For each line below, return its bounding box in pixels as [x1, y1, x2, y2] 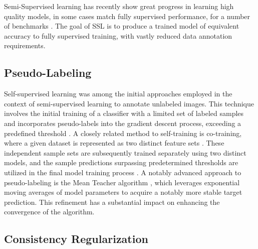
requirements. [4, 40, 46, 51]
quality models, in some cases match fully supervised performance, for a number [4, 11, 250, 21]
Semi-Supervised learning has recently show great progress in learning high [4, 1, 234, 11]
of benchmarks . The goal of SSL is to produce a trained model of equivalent [4, 21, 239, 31]
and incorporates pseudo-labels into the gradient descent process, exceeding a [4, 117, 241, 128]
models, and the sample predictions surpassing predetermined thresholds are [4, 157, 238, 168]
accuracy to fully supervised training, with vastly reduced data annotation [4, 30, 232, 41]
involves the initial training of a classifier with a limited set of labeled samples [4, 108, 244, 118]
